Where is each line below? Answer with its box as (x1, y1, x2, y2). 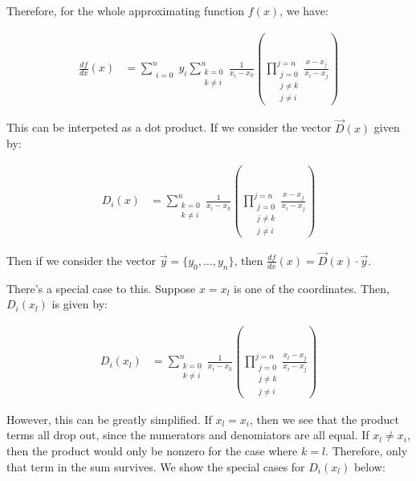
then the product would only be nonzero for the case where (6, 442, 298, 459)
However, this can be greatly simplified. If (6, 410, 212, 427)
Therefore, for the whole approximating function (6, 2, 245, 18)
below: (353, 458, 385, 475)
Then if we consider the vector (6, 251, 157, 268)
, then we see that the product (249, 410, 399, 427)
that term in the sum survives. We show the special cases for (6, 458, 305, 475)
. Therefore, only (325, 442, 408, 459)
